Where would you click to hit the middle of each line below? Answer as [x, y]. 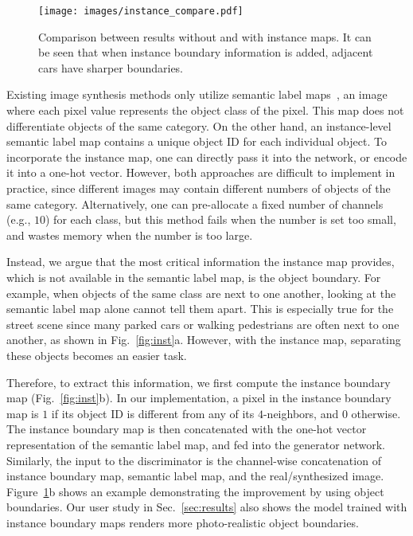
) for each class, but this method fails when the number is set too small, [221, 219]
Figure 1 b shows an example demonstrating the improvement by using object [195, 491]
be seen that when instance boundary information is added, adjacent [206, 52]
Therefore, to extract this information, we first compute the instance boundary [199, 382]
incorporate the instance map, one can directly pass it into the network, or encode [207, 156]
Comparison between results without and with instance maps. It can [205, 36]
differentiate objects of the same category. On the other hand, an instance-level [199, 125]
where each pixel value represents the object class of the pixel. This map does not [205, 110]
